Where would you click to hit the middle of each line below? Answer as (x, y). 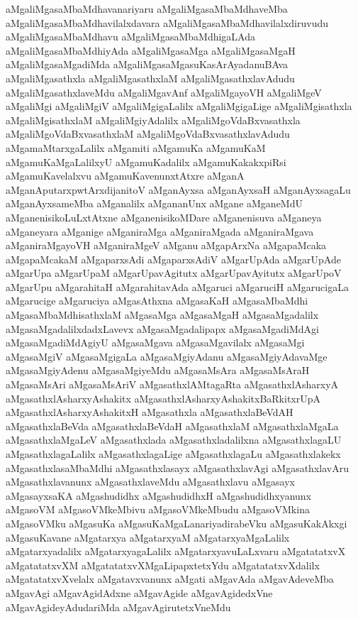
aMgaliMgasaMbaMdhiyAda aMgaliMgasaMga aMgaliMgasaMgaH (151, 50)
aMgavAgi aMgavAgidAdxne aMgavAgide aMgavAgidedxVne (139, 592)
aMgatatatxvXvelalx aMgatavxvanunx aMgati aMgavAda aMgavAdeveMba (170, 579)
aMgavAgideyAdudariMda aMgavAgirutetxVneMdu (118, 607)
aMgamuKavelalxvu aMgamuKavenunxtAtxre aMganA (125, 176)
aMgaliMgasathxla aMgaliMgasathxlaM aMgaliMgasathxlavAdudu (150, 78)
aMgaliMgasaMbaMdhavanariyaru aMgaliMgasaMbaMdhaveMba (147, 9)
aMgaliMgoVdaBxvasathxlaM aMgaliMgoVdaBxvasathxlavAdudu (148, 134)
